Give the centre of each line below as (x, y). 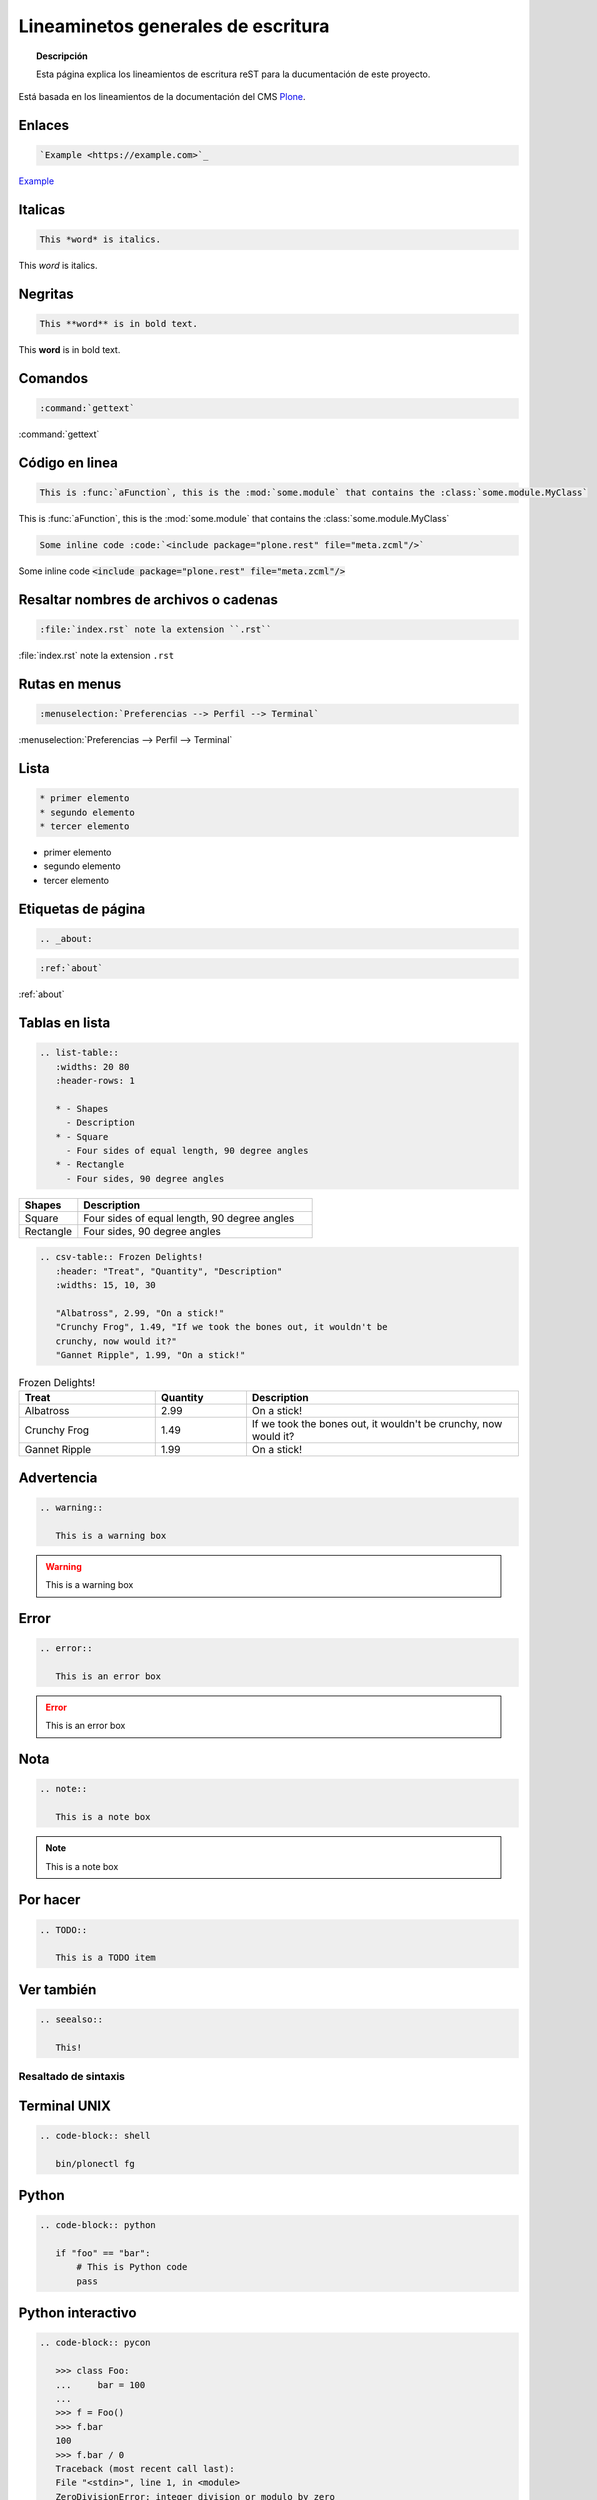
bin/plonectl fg (95, 2163)
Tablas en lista (64, 1023)
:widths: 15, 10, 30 (106, 1285)
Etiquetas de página (82, 908)
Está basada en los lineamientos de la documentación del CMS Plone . (162, 97)
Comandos (53, 378)
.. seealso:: (71, 2019)
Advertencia (58, 1477)
